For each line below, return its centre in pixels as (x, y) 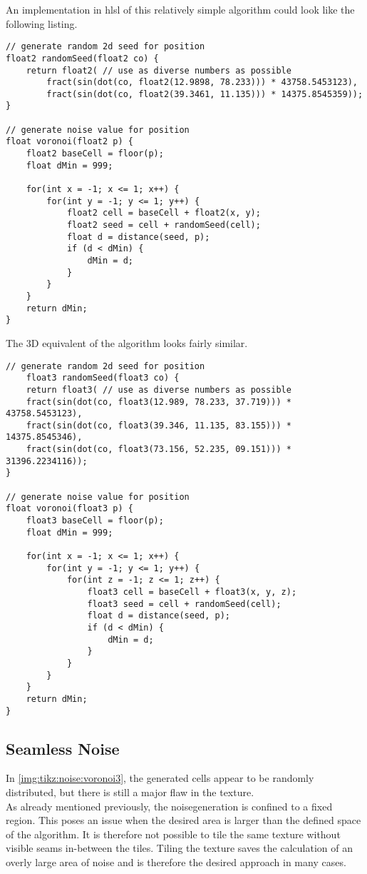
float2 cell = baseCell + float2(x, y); (164, 213)
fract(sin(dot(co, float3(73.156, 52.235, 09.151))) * (159, 449)
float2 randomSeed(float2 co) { (82, 58)
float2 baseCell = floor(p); (95, 154)
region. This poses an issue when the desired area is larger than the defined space (183, 820)
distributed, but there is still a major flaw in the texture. (130, 792)
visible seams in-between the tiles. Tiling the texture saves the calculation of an (179, 848)
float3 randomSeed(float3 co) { (103, 378)
